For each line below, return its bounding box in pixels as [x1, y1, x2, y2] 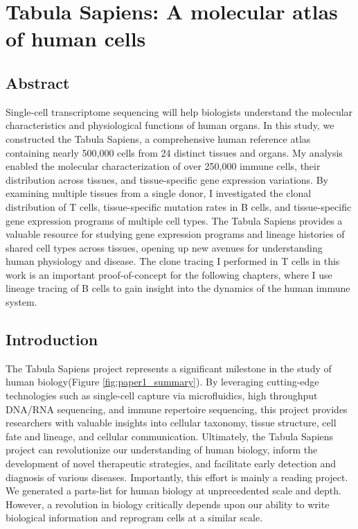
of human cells [6, 24, 146, 53]
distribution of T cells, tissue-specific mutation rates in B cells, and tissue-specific [6, 199, 352, 214]
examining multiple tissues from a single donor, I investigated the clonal [6, 186, 312, 200]
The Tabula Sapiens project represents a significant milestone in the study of [6, 361, 332, 375]
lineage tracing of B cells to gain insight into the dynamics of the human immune [6, 281, 350, 295]
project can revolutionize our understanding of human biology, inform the [6, 442, 318, 457]
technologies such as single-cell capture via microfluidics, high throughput [6, 388, 318, 403]
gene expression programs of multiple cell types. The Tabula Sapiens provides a [6, 213, 343, 227]
